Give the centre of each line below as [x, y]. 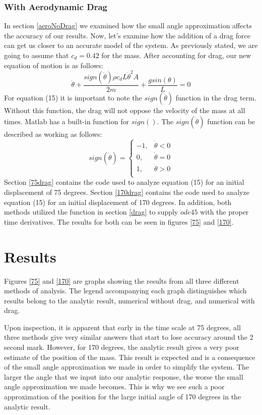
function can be [231, 121]
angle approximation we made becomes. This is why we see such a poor [114, 386]
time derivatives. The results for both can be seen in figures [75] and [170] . [119, 221]
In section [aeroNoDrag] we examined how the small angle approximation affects [128, 25]
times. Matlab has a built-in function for [67, 121]
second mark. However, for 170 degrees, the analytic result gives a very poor [122, 347]
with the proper [224, 212]
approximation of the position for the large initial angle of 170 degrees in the [123, 397]
